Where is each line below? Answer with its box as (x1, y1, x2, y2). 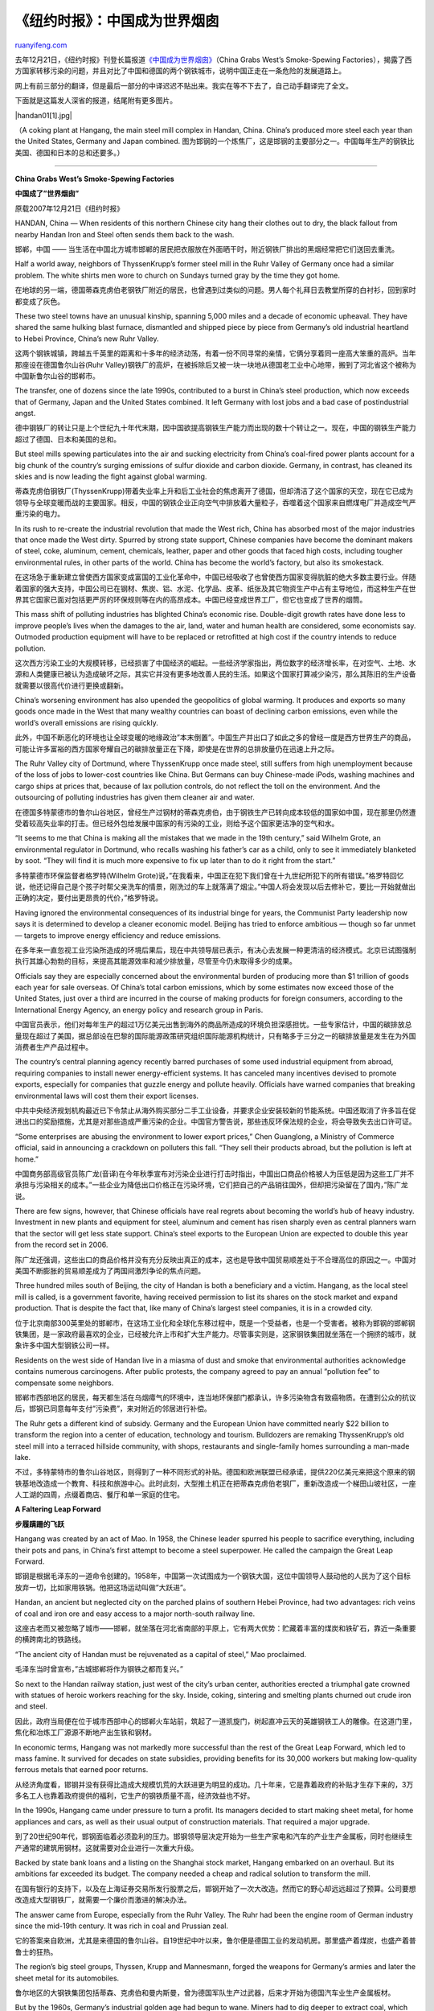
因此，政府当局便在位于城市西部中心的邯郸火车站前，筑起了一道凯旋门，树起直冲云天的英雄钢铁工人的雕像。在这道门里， (14, 1716, 416, 1725)
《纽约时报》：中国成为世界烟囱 (14, 12, 220, 30)
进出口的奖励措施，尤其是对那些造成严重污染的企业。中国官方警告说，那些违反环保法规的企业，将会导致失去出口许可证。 (14, 1117, 416, 1126)
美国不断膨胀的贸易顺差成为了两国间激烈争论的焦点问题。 (14, 1266, 205, 1276)
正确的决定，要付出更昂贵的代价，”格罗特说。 (14, 893, 163, 903)
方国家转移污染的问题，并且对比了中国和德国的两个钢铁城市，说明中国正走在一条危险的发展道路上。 (14, 66, 346, 76)
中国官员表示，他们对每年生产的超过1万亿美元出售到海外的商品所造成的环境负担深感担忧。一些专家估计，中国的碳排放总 (14, 1020, 412, 1030)
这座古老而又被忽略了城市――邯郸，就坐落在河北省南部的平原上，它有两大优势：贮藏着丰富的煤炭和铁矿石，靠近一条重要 (14, 1623, 416, 1633)
